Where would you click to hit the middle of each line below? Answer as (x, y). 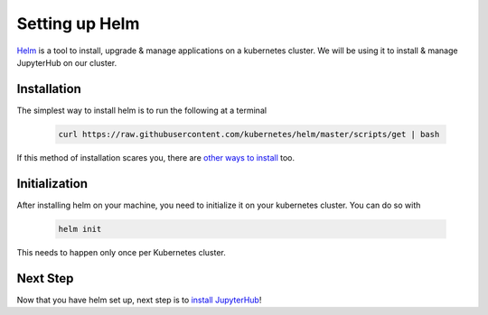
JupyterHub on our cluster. (67, 62)
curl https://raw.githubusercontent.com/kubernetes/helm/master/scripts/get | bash (249, 134)
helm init (80, 229)
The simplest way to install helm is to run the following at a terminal (141, 110)
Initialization (52, 184)
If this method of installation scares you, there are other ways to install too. (156, 157)
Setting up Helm (78, 23)
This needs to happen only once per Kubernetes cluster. (121, 252)
